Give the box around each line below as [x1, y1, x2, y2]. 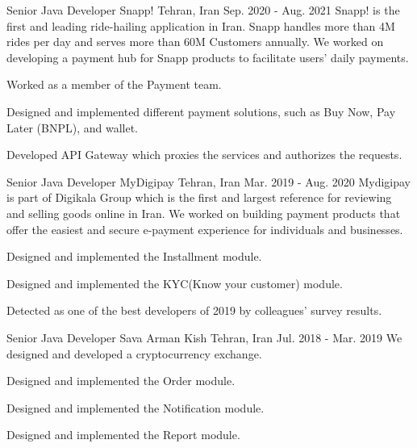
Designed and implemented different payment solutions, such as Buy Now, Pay [6, 103, 396, 119]
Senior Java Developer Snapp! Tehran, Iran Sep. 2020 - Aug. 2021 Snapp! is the [6, 2, 400, 18]
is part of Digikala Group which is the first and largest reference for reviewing [6, 189, 392, 206]
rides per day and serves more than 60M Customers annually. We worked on [6, 33, 384, 50]
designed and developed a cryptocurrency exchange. [6, 345, 262, 362]
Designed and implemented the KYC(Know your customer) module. [6, 274, 343, 291]
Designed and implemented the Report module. [6, 426, 240, 443]
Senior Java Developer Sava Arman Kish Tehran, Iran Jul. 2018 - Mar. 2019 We [6, 329, 402, 345]
